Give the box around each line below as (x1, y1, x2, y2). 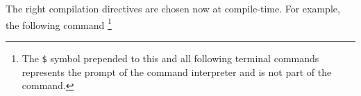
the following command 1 (6, 15, 112, 32)
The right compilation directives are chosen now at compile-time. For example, (6, 1, 340, 15)
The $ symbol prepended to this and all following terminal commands (22, 50, 319, 65)
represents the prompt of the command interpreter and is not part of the (22, 64, 332, 79)
